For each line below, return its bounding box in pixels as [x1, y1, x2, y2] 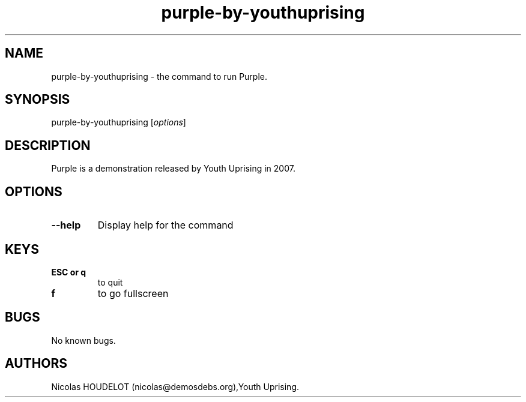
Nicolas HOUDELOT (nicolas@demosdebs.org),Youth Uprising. [51, 381, 300, 392]
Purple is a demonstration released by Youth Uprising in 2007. [51, 163, 295, 174]
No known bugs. [51, 335, 116, 346]
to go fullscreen [97, 287, 169, 299]
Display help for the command [97, 219, 234, 232]
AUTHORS [5, 356, 68, 371]
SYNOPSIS [5, 92, 70, 107]
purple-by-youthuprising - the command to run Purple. [51, 71, 267, 82]
